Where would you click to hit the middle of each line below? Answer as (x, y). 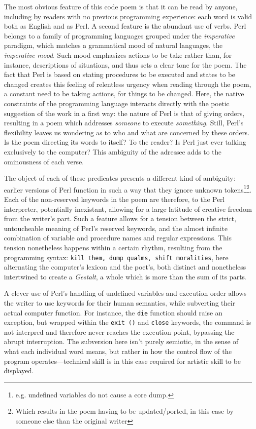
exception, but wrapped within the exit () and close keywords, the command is (128, 322)
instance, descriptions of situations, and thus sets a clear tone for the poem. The (125, 64)
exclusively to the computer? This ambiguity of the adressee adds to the (113, 151)
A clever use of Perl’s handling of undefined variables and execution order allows (125, 293)
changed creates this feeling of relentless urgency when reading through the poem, (128, 84)
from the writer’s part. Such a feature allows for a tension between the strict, (120, 218)
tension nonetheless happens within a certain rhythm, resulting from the (113, 247)
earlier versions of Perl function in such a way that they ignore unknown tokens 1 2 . (128, 189)
